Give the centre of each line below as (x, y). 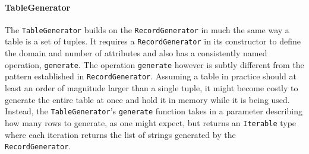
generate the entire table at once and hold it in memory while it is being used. (147, 99)
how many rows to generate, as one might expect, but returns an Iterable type (151, 122)
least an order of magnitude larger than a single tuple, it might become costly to (152, 88)
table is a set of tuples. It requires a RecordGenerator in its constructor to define (153, 41)
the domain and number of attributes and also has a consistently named (136, 53)
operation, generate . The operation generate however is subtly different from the (154, 64)
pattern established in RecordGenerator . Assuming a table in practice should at (151, 76)
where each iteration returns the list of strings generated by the (120, 134)
